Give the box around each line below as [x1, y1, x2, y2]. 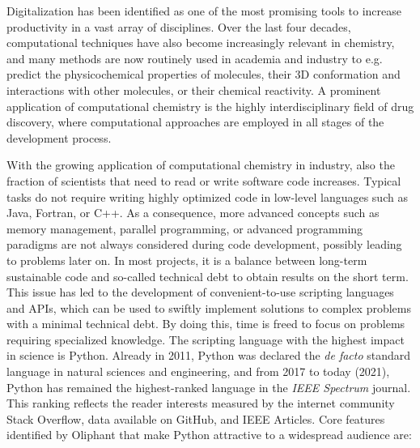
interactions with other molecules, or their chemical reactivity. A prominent [6, 81, 381, 98]
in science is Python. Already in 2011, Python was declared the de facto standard [6, 347, 411, 364]
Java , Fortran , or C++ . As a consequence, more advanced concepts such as [6, 204, 380, 221]
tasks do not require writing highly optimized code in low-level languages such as [6, 188, 408, 205]
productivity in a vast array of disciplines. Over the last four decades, [6, 18, 351, 35]
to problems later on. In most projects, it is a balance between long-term [6, 251, 367, 268]
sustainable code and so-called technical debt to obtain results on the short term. [6, 267, 409, 284]
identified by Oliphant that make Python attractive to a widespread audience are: [6, 426, 412, 443]
